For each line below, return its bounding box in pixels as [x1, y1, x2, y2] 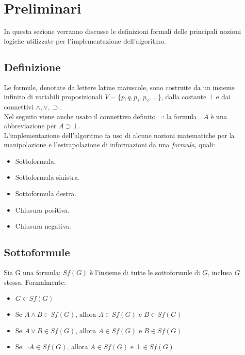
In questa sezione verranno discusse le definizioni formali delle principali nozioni [4, 26, 241, 36]
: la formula [162, 111, 197, 121]
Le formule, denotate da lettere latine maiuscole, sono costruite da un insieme [4, 82, 235, 92]
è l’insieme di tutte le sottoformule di [90, 267, 200, 278]
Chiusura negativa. [15, 221, 71, 231]
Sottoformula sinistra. [15, 172, 80, 182]
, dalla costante [161, 92, 207, 102]
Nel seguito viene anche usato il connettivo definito [4, 111, 156, 121]
